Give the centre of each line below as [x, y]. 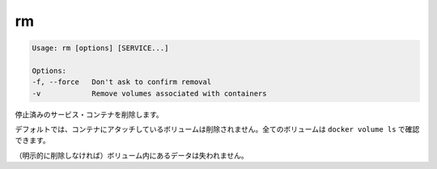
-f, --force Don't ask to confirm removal [122, 82]
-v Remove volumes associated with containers [149, 93]
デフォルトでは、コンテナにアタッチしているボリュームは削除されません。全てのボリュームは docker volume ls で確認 [217, 129]
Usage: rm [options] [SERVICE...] [100, 48]
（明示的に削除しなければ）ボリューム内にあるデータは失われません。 [132, 155]
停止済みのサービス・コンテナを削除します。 [89, 114]
